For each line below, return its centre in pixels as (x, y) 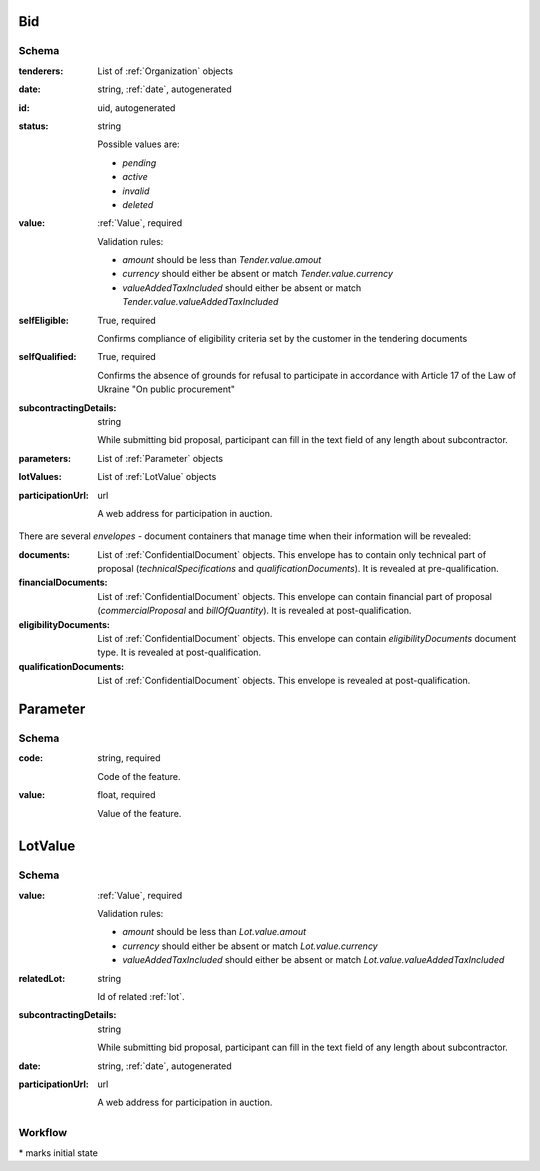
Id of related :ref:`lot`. (141, 997)
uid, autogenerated (136, 107)
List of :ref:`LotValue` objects (157, 477)
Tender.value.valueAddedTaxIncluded (200, 302)
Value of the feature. (139, 813)
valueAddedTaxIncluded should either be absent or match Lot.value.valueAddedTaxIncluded (313, 960)
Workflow (43, 1133)
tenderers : (41, 71)
